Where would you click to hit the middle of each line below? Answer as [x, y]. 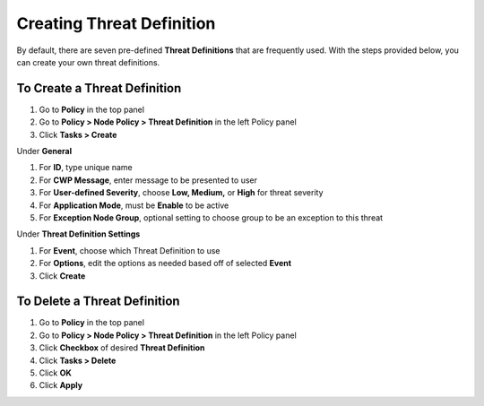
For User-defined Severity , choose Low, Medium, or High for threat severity [181, 193]
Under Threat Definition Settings [78, 234]
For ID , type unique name [86, 168]
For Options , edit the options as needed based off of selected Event [165, 263]
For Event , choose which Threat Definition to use [130, 250]
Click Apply [61, 385]
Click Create [62, 276]
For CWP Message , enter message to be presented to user [148, 180]
